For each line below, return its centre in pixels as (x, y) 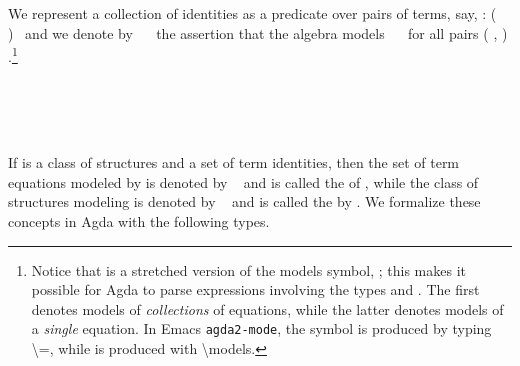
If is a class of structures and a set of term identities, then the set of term (234, 162)
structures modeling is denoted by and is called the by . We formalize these (244, 201)
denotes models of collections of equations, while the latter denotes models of (267, 308)
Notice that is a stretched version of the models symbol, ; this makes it (248, 269)
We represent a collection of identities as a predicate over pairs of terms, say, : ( (252, 13)
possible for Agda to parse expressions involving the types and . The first (255, 289)
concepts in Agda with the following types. (139, 221)
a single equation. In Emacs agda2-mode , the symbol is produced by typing (261, 328)
